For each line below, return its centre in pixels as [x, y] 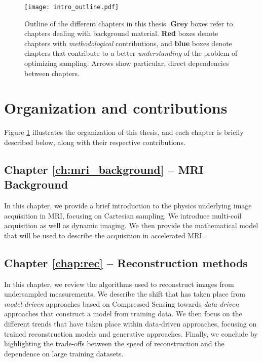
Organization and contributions [116, 108]
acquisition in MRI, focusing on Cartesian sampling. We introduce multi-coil [123, 215]
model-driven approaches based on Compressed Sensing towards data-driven [122, 303]
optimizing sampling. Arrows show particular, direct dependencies [127, 63]
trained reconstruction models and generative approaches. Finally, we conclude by [131, 333]
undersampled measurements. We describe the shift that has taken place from [125, 294]
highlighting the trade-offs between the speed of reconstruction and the [114, 343]
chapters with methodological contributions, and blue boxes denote [128, 43]
